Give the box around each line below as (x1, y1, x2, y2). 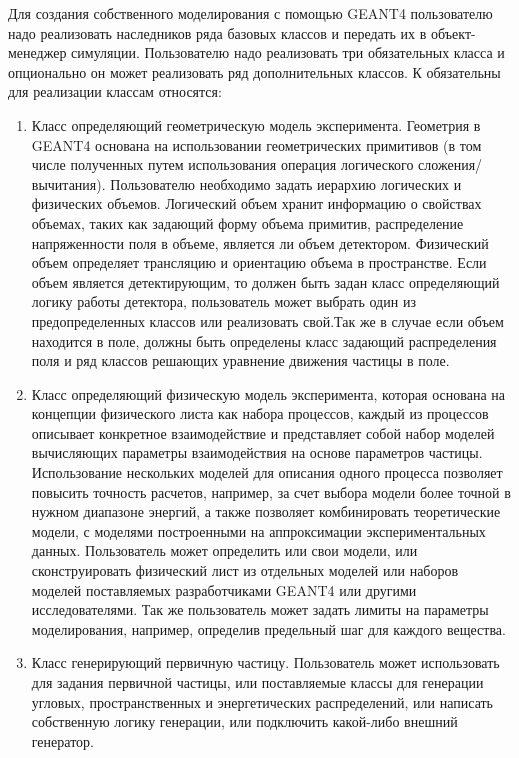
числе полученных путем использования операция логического (31, 154, 414, 175)
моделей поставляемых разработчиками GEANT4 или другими (31, 579, 417, 600)
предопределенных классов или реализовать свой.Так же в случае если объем (31, 310, 504, 331)
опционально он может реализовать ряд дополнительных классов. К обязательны (8, 61, 501, 82)
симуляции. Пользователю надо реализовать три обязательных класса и (71, 42, 505, 63)
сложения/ (418, 154, 483, 175)
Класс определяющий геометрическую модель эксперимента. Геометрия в (31, 114, 481, 135)
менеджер (8, 42, 67, 63)
